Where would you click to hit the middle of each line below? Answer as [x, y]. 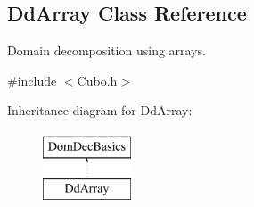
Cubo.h [97, 80]
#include [32, 80]
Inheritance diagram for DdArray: [100, 110]
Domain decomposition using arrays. [107, 50]
